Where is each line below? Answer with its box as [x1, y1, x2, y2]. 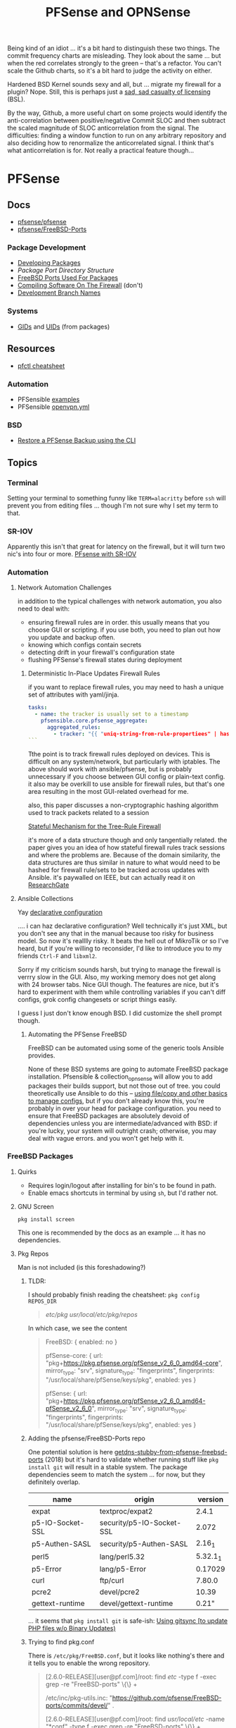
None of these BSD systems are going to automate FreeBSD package [27, 1065, 228, 1073]
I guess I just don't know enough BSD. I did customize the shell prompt [17, 1009, 223, 1017]
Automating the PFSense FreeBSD [27, 1030, 127, 1038]
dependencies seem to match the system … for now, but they [27, 1471, 206, 1479]
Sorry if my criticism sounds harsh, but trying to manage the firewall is [17, 965, 221, 974]
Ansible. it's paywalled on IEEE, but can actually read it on [27, 873, 195, 881]
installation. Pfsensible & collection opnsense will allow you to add [27, 1072, 213, 1082]
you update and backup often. [27, 633, 116, 642]
